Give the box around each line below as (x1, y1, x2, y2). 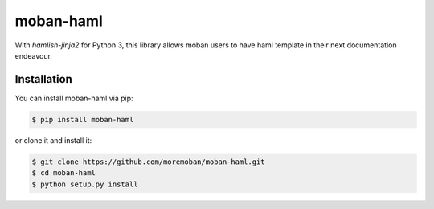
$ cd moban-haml (31, 169, 96, 178)
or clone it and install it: (14, 135, 92, 145)
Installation (14, 72, 72, 86)
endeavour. (14, 51, 52, 60)
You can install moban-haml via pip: (14, 93, 133, 103)
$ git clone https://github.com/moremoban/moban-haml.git (31, 157, 265, 166)
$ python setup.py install (31, 179, 138, 189)
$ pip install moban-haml (31, 115, 134, 124)
